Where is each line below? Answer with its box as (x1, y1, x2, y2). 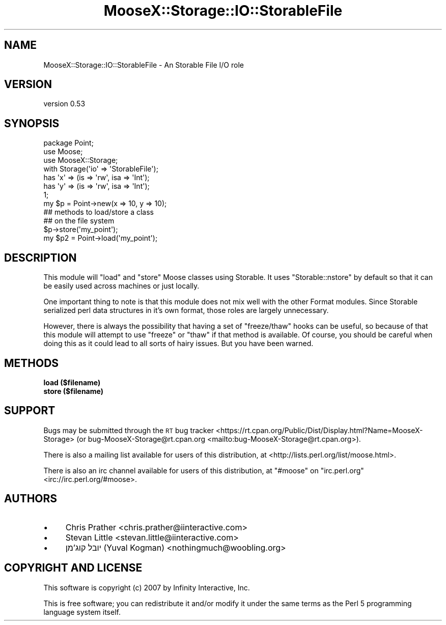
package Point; (43, 138, 94, 148)
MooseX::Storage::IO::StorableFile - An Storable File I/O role (43, 60, 244, 69)
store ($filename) (43, 386, 103, 395)
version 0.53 (43, 99, 86, 108)
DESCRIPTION (4, 251, 77, 264)
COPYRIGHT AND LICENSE (4, 561, 143, 575)
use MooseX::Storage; (43, 156, 118, 165)
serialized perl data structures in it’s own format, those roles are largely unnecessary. (43, 306, 329, 315)
